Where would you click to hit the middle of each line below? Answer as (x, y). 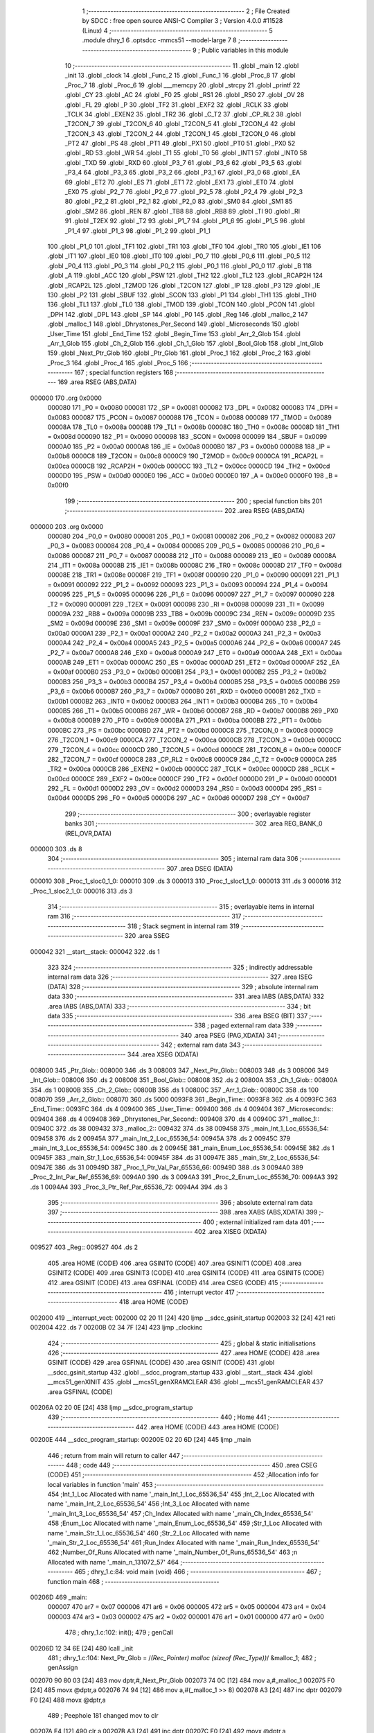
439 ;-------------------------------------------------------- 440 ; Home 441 (157, 1417)
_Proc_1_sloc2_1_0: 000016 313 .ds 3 (81, 891)
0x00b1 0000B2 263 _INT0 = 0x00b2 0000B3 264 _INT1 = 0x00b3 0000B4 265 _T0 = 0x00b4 (182, 701)
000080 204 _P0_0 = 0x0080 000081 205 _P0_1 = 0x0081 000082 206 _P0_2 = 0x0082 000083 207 (192, 536)
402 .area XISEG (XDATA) (231, 1232)
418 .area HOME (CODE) (153, 1302)
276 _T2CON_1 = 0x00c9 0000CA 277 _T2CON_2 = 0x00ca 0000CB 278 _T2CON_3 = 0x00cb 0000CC (195, 740)
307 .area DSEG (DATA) (200, 868)
